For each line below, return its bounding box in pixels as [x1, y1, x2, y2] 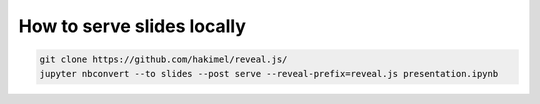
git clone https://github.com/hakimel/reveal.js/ [39, 54, 288, 65]
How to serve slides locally [18, 15, 247, 37]
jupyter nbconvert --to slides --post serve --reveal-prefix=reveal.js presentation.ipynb [39, 68, 499, 79]
